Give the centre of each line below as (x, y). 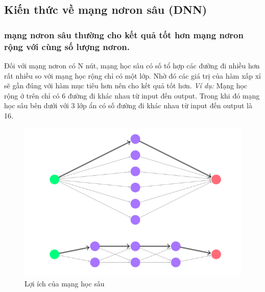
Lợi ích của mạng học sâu (65, 284)
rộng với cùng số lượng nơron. (67, 46)
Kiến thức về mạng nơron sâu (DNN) (106, 9)
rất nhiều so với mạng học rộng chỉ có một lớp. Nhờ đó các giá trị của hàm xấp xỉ (133, 75)
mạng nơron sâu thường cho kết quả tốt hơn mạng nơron (124, 34)
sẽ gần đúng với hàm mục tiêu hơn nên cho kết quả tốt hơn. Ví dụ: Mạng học (126, 86)
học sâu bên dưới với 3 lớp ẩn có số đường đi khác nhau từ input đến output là (128, 105)
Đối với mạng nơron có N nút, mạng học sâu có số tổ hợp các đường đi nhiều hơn (132, 65)
